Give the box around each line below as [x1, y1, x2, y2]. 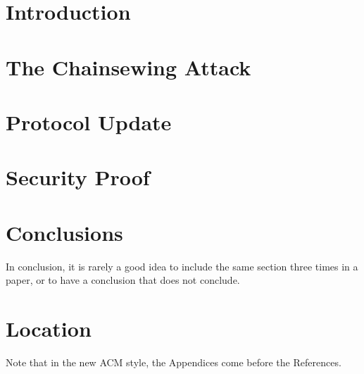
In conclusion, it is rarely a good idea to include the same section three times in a [6, 258, 358, 273]
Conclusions [6, 218, 123, 247]
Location [6, 314, 92, 342]
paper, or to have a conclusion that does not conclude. [6, 273, 240, 287]
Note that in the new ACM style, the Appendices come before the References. [6, 354, 341, 369]
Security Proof [6, 163, 150, 192]
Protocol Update [6, 107, 172, 136]
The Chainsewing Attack [6, 52, 251, 81]
